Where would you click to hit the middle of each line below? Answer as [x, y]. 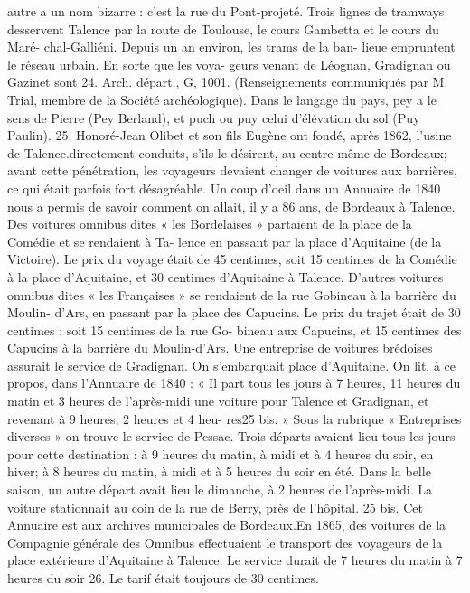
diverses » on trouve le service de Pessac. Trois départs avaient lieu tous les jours [231, 436]
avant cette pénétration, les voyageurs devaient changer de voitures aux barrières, [232, 170]
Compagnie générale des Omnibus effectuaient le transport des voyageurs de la [225, 542]
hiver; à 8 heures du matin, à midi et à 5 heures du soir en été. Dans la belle [219, 471]
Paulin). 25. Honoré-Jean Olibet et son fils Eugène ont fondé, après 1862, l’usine [230, 135]
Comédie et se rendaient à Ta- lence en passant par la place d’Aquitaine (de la [225, 241]
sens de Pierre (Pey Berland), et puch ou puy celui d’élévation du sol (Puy [214, 117]
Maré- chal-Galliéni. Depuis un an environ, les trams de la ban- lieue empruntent [231, 47]
